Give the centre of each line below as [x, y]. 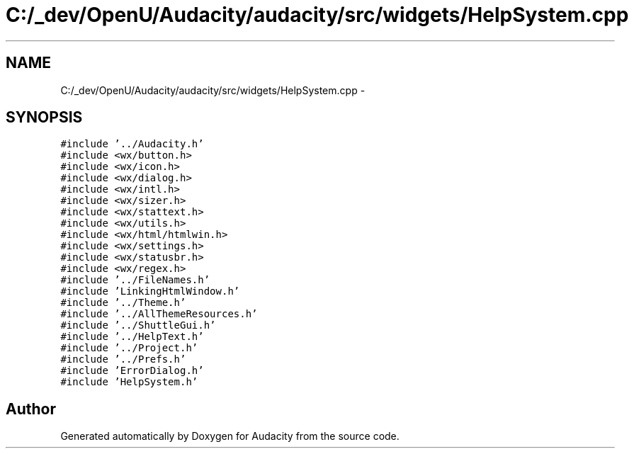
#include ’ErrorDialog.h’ [132, 371]
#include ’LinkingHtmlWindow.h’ [150, 291]
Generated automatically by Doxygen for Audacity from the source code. [230, 436]
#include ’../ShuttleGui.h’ [138, 325]
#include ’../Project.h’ [129, 348]
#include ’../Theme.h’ [123, 303]
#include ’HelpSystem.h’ [129, 382]
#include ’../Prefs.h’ [123, 359]
